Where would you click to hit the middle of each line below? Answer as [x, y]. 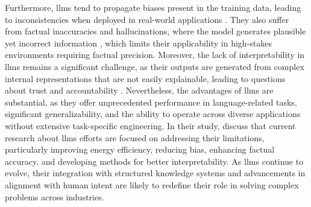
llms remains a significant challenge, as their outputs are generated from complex [155, 66]
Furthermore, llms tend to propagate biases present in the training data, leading [153, 7]
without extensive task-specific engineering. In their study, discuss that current [150, 125]
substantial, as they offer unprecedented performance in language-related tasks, [151, 102]
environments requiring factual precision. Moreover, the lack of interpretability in [155, 55]
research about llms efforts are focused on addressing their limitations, [135, 137]
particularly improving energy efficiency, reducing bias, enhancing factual [140, 149]
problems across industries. [55, 196]
